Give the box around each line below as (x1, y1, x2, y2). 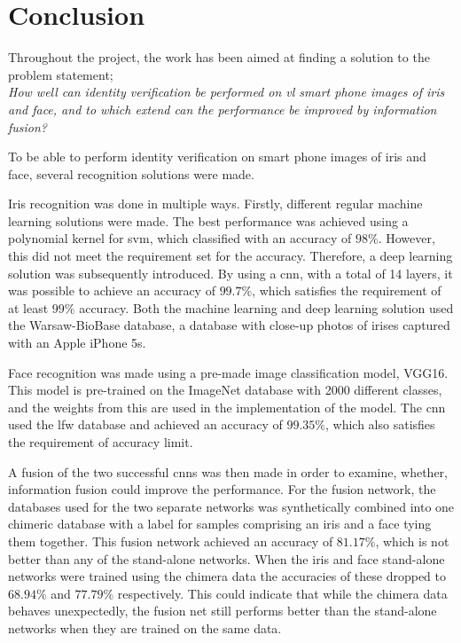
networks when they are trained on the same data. (8, 618, 282, 637)
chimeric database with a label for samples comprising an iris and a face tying (8, 514, 432, 533)
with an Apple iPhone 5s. (8, 333, 146, 352)
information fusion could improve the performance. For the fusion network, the (8, 480, 436, 498)
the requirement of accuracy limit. (8, 433, 193, 451)
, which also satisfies (325, 415, 435, 434)
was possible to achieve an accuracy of (8, 281, 215, 300)
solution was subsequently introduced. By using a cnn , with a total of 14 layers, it (8, 263, 453, 282)
